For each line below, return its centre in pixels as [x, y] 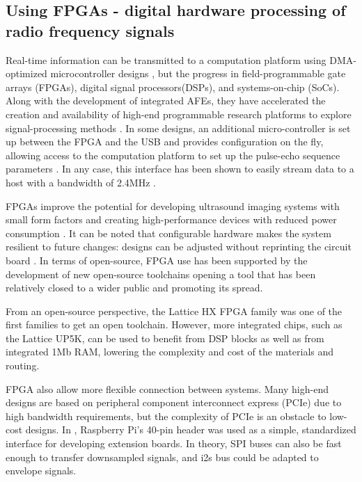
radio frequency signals [90, 30]
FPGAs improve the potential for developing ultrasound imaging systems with [173, 206]
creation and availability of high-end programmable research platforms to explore [179, 114]
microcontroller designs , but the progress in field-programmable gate [198, 73]
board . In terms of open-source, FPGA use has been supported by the [157, 260]
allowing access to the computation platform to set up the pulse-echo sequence [173, 155]
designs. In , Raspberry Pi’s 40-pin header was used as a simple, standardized [191, 429]
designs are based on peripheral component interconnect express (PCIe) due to [174, 402]
